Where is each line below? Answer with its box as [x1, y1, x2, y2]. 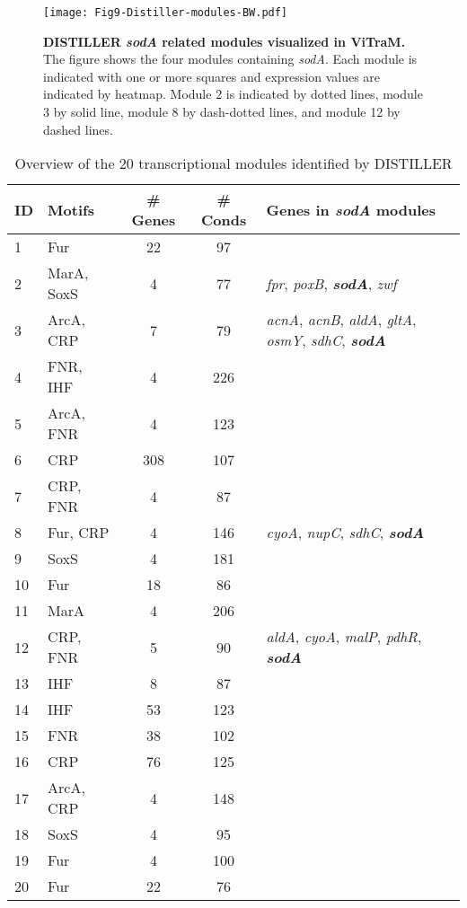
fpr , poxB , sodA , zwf [266, 272, 397, 294]
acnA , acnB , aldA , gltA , [266, 309, 417, 331]
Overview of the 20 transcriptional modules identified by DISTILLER [14, 153, 453, 174]
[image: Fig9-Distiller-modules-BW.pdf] [43, 6, 288, 19]
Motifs [48, 198, 94, 220]
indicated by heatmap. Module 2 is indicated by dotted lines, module [43, 84, 423, 103]
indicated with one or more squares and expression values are [43, 66, 381, 85]
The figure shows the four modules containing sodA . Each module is [43, 49, 418, 68]
